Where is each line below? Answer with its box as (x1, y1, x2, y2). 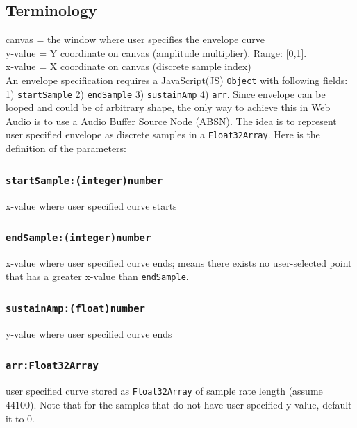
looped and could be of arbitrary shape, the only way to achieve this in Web (6, 100, 331, 115)
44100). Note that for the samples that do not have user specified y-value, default (6, 397, 352, 411)
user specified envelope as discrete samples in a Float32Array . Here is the (6, 127, 320, 142)
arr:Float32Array (6, 360, 99, 372)
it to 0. (6, 411, 35, 425)
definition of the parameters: (6, 141, 127, 156)
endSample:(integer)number (6, 232, 151, 244)
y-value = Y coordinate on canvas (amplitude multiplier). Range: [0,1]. (6, 45, 307, 60)
